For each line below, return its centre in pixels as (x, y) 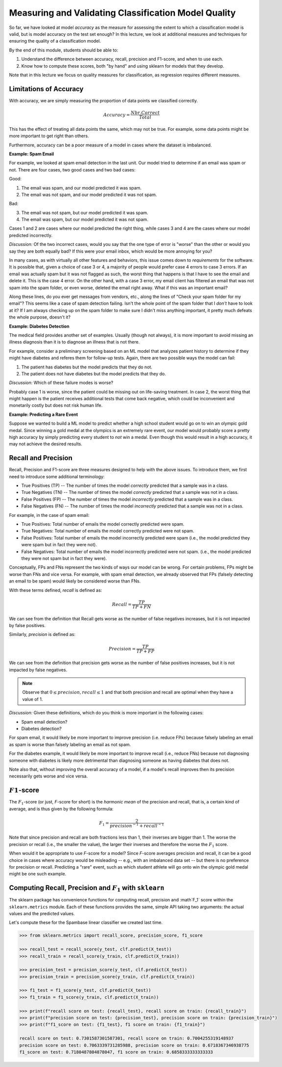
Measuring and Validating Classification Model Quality (122, 13)
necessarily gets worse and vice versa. (48, 776)
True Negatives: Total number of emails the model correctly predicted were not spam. (108, 531)
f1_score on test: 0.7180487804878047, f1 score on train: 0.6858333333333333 (116, 1052)
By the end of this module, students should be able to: (64, 50)
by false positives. (27, 625)
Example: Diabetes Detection (39, 326)
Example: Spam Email (31, 154)
